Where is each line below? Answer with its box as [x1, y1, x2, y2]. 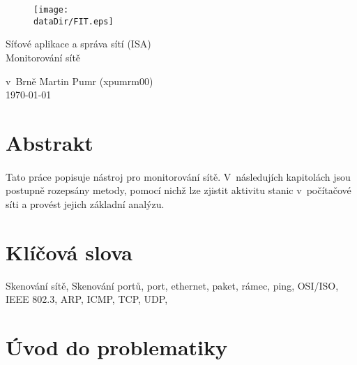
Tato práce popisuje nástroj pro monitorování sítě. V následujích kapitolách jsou [6, 169, 351, 184]
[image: [33, 5, 69, 15]
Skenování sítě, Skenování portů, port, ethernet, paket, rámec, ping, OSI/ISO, [6, 278, 339, 292]
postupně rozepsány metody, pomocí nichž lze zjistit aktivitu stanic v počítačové [6, 183, 351, 198]
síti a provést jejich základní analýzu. [6, 196, 165, 211]
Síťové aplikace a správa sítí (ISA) [6, 36, 151, 51]
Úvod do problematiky [6, 332, 227, 361]
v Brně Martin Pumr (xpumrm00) [6, 73, 153, 88]
